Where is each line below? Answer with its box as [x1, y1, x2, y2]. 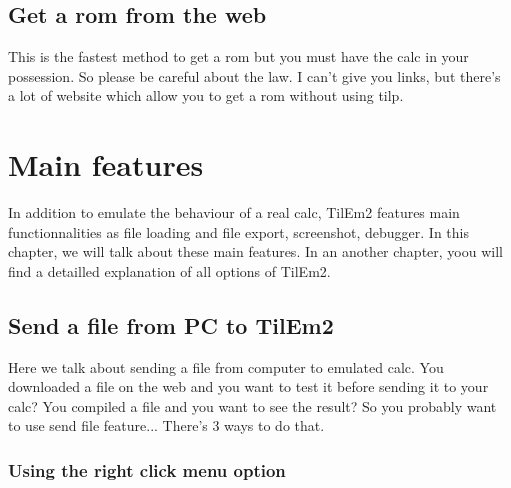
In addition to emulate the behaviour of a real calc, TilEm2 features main [8, 202, 460, 223]
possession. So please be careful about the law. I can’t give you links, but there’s [8, 65, 501, 86]
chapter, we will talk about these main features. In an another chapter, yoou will [8, 241, 503, 262]
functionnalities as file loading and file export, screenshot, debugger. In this [8, 221, 469, 242]
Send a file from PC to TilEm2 [8, 309, 334, 340]
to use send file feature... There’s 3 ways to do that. [8, 415, 325, 436]
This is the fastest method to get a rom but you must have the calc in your [8, 46, 469, 67]
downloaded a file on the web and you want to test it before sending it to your [8, 376, 489, 397]
